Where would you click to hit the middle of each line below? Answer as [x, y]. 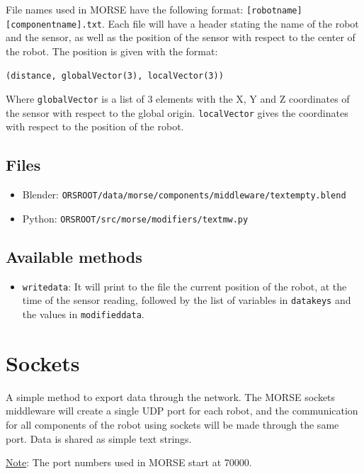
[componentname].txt [54, 24]
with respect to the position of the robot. [95, 126]
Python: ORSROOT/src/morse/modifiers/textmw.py [135, 218]
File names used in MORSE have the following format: [125, 9]
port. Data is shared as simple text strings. [99, 438]
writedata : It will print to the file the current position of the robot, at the [184, 286]
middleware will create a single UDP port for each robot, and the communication [182, 411]
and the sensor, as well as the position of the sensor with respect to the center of [181, 37]
